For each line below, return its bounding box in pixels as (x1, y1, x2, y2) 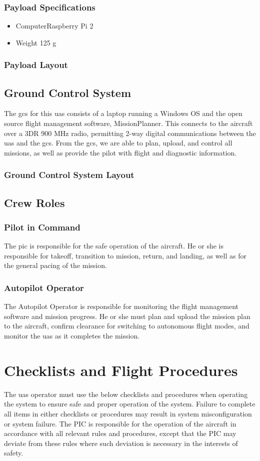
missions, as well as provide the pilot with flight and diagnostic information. (4, 147, 237, 157)
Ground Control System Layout (4, 168, 134, 181)
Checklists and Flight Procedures (4, 359, 238, 380)
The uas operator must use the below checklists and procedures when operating (4, 388, 248, 399)
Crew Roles (4, 194, 65, 210)
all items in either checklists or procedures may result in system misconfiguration (4, 408, 252, 418)
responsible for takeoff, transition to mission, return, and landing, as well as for (4, 250, 246, 260)
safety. (4, 447, 23, 458)
